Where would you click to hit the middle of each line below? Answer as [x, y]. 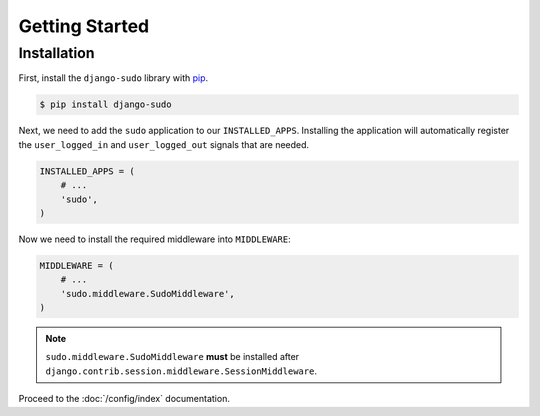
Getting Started [84, 26]
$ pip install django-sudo [105, 104]
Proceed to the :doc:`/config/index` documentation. [124, 399]
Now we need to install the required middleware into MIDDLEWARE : [154, 239]
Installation [56, 53]
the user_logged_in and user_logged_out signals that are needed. [164, 144]
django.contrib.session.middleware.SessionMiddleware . [181, 371]
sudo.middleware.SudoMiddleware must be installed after [172, 357]
